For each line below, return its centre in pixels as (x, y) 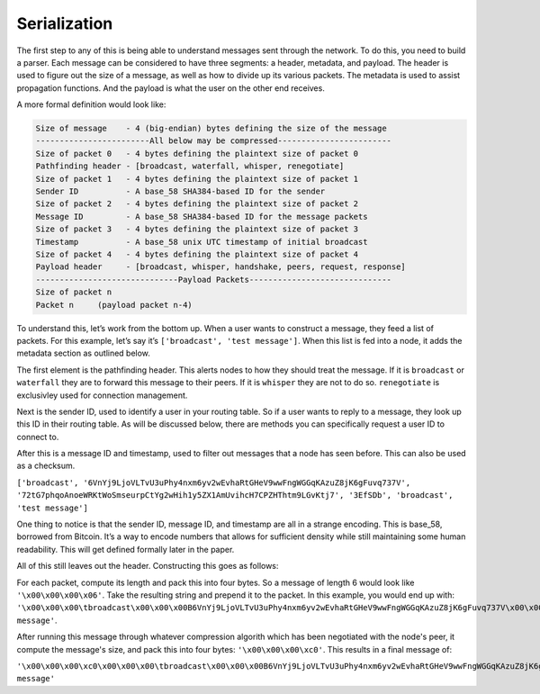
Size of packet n (74, 292)
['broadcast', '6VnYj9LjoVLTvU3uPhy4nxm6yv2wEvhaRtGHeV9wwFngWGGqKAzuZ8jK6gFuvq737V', (214, 482)
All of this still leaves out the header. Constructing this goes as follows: (148, 566)
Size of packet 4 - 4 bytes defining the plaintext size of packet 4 (197, 254)
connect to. (38, 437)
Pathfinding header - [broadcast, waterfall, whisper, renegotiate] (190, 166)
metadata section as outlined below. (83, 353)
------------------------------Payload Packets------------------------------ (213, 279)
